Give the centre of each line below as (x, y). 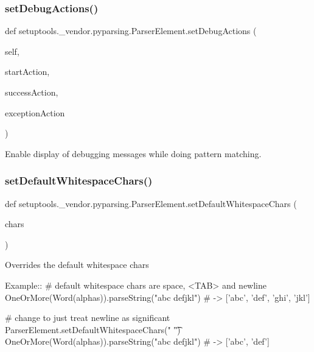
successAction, (32, 92)
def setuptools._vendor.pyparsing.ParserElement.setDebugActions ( (131, 31)
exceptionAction (35, 112)
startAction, (27, 72)
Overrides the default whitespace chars (77, 265)
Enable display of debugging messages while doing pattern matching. (133, 153)
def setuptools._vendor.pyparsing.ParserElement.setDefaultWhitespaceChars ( (151, 203)
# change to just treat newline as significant (88, 318)
